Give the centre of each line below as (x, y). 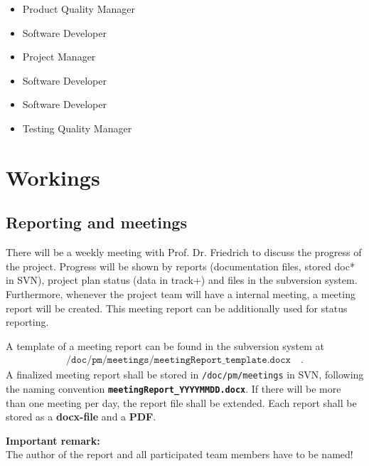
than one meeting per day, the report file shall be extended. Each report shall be (181, 402)
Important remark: (53, 440)
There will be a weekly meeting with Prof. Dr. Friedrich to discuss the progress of (184, 252)
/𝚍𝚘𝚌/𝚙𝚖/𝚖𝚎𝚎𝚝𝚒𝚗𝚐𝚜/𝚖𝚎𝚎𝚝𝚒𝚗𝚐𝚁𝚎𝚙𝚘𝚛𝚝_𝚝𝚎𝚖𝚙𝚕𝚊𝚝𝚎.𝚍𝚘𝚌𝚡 (178, 360)
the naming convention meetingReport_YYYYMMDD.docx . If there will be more (173, 388)
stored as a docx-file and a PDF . (81, 417)
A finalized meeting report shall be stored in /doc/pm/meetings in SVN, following (185, 375)
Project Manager (59, 57)
